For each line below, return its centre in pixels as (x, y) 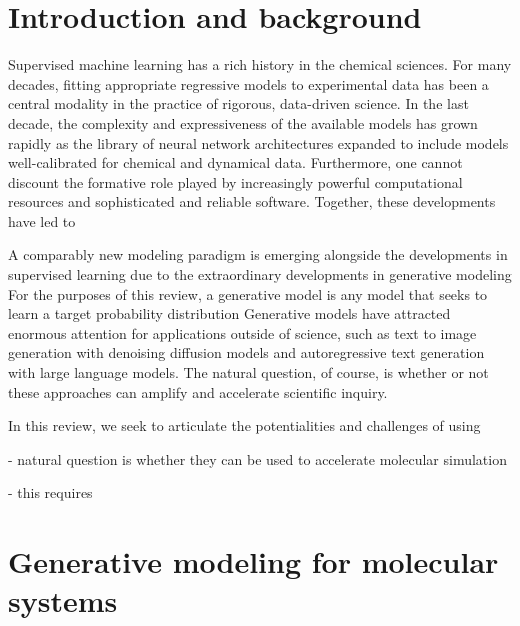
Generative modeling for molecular (253, 561)
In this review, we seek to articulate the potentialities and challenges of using (244, 425)
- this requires (50, 492)
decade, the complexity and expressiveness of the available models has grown (243, 122)
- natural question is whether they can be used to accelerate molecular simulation (257, 458)
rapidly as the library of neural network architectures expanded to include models (258, 142)
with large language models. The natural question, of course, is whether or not (248, 372)
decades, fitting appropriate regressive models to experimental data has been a (248, 83)
